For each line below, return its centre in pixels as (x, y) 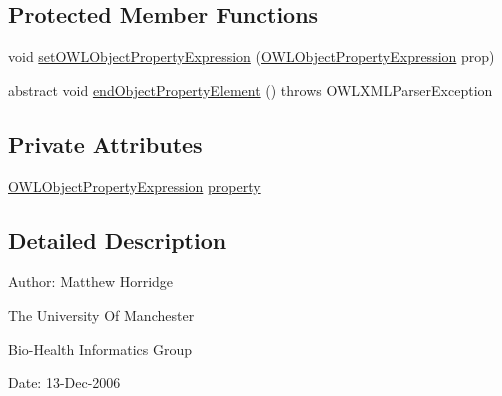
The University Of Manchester (101, 314)
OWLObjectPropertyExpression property (134, 185)
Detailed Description (117, 239)
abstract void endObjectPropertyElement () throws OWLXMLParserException (250, 89)
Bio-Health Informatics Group (100, 348)
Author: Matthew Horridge (91, 281)
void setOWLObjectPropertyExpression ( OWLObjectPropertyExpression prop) (251, 56)
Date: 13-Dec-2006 (64, 382)
